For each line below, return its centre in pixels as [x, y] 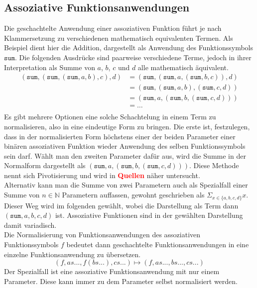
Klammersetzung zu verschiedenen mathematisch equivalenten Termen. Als [119, 38]
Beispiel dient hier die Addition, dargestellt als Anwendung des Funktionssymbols [128, 48]
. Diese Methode [214, 165]
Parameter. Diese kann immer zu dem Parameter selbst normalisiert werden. [121, 281]
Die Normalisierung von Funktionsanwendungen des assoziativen [102, 235]
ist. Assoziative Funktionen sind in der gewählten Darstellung [149, 215]
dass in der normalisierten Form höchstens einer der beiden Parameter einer [120, 136]
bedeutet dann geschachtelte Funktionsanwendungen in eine [158, 244]
